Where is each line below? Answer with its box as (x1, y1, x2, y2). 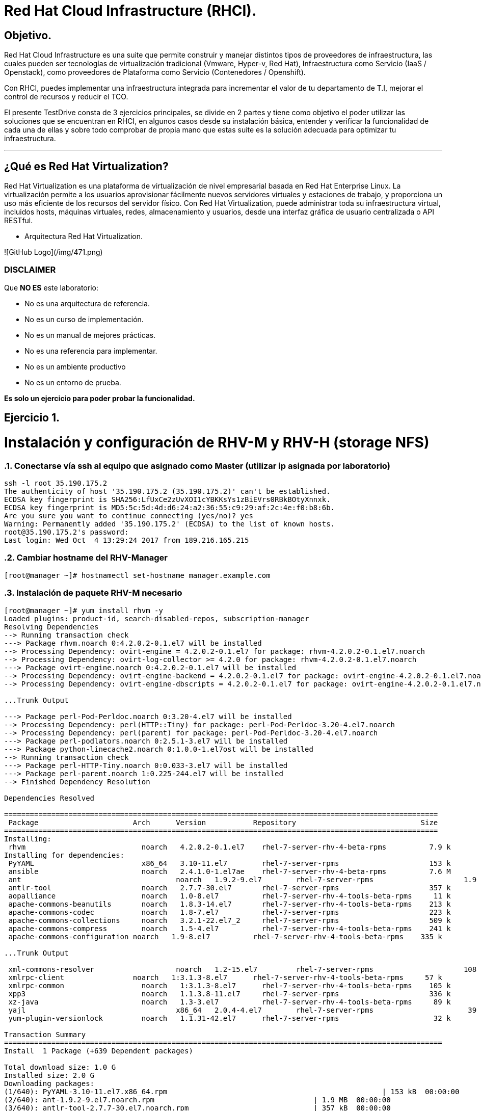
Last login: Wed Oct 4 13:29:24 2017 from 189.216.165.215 (4, 536, 249, 545)
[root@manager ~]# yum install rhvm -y (4, 606, 163, 615)
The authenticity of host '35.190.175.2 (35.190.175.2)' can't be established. (4, 487, 331, 496)
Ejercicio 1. (4, 411, 60, 425)
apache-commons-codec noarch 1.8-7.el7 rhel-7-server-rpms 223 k (8, 908, 451, 916)
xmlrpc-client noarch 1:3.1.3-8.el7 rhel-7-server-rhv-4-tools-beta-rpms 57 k (8, 973, 442, 982)
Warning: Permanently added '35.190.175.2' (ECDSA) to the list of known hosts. (4, 520, 335, 528)
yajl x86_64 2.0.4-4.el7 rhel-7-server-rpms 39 (8, 1006, 477, 1014)
